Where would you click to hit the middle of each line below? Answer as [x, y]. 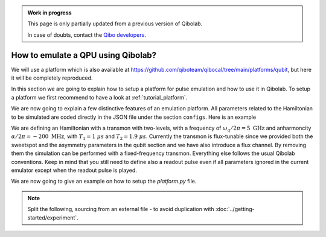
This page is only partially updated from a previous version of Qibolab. [115, 24]
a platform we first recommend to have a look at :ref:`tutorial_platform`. [99, 97]
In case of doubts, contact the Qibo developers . [87, 35]
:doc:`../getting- [235, 209]
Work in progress [50, 13]
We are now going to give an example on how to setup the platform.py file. [104, 182]
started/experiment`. [53, 218]
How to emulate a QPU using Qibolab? [84, 55]
